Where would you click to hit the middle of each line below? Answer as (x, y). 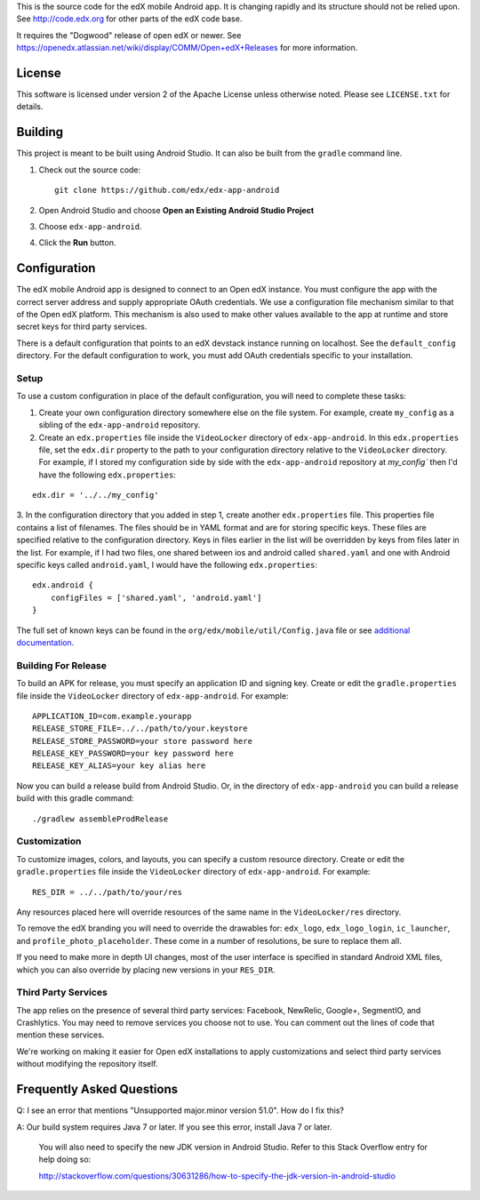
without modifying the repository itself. (87, 1064)
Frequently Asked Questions (97, 1089)
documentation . (45, 642)
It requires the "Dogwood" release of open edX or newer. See (129, 35)
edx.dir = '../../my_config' (96, 495)
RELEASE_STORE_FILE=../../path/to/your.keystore (140, 728)
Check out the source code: (90, 170)
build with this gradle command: (75, 798)
